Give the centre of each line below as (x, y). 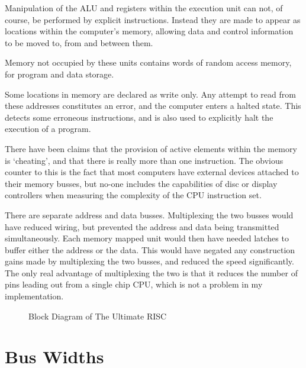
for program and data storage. (59, 74)
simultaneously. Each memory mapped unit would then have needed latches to (147, 238)
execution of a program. (48, 129)
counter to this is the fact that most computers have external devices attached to (152, 172)
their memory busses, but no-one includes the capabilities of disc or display (141, 183)
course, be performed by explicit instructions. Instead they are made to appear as (153, 19)
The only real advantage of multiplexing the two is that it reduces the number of (151, 272)
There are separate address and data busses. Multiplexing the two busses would (149, 214)
